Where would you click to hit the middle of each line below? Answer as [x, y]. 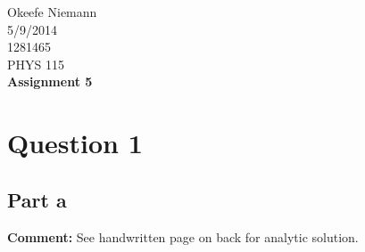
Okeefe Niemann [52, 12]
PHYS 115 [36, 64]
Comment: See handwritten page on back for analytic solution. [183, 236]
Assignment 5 [50, 81]
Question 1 [75, 143]
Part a [37, 199]
